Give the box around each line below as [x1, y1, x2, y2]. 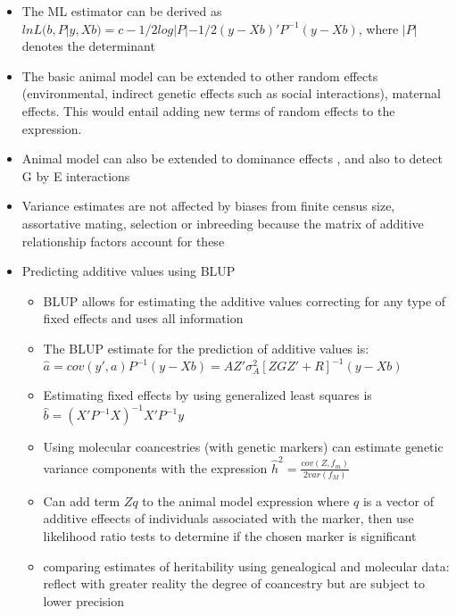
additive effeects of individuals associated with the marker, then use [43, 509, 414, 528]
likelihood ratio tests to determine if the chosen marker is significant [43, 527, 417, 545]
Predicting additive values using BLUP [21, 262, 236, 280]
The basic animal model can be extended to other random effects [21, 66, 378, 85]
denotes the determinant [21, 37, 155, 55]
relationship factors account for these [21, 231, 225, 250]
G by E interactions [21, 166, 130, 185]
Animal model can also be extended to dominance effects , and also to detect [21, 149, 443, 168]
